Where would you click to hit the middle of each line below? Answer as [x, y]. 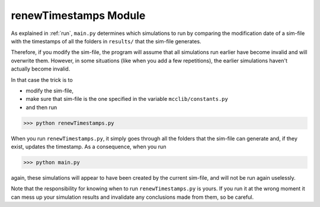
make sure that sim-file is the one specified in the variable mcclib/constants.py [127, 99]
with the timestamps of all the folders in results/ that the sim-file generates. [106, 41]
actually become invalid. [41, 69]
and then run [41, 107]
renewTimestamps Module [78, 15]
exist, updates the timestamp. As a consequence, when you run [89, 147]
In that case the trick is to [42, 79]
